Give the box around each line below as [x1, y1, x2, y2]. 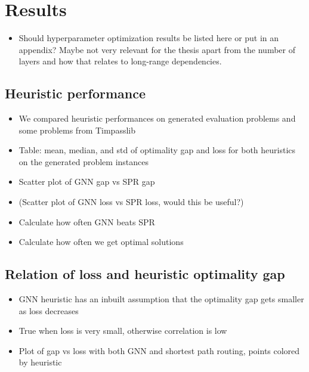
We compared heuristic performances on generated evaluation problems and [18, 112, 296, 125]
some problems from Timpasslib [18, 123, 135, 136]
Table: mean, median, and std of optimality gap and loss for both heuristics [18, 144, 296, 156]
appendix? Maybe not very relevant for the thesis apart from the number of [18, 43, 295, 55]
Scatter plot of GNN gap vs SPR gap [18, 175, 155, 188]
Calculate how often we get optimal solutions [18, 235, 184, 248]
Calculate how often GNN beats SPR [18, 215, 155, 228]
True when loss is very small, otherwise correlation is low [18, 324, 227, 337]
